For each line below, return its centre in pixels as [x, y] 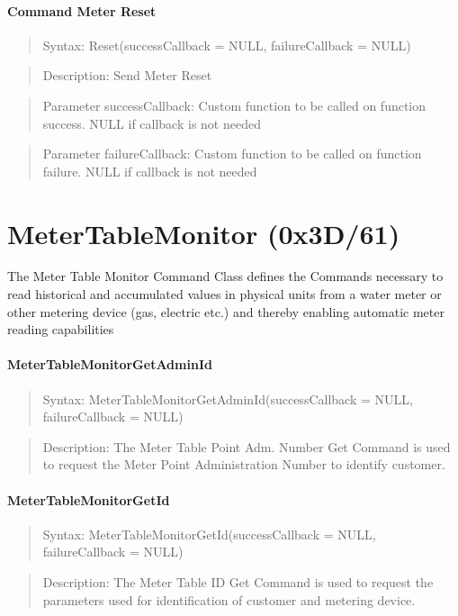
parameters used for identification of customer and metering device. [229, 599]
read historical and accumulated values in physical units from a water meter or [225, 294]
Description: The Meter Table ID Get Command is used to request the [238, 582]
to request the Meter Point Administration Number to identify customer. [244, 464]
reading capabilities [61, 329]
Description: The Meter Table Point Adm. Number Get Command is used [247, 446]
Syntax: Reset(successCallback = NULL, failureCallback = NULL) [227, 45]
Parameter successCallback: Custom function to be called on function [234, 105]
